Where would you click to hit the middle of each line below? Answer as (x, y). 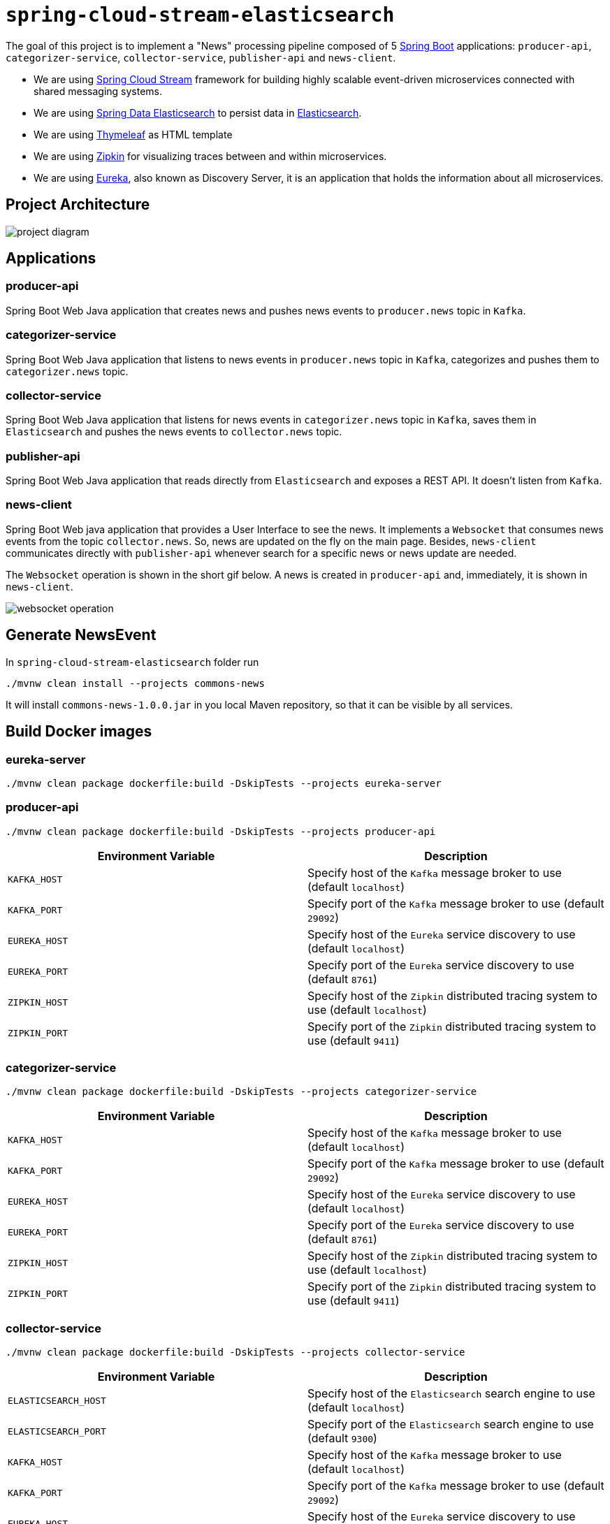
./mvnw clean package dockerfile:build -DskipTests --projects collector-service (235, 1352)
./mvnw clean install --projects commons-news (135, 683)
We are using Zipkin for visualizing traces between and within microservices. (210, 156)
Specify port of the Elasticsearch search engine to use (451, 1424)
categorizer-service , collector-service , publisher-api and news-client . (201, 57)
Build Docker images (79, 732)
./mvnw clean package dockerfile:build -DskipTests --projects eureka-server (224, 783)
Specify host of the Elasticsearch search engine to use (451, 1394)
